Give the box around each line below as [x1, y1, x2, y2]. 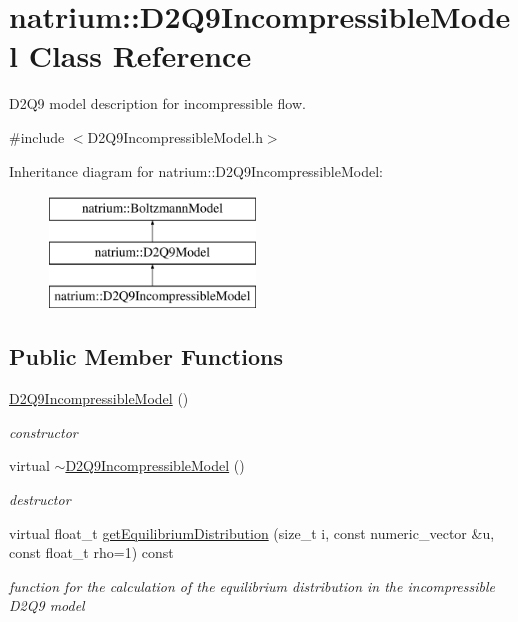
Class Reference [28, 35, 252, 76]
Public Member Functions [9, 341, 283, 372]
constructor [9, 421, 78, 442]
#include [9, 126, 65, 147]
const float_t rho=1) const [9, 542, 174, 563]
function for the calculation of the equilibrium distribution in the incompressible [9, 575, 495, 596]
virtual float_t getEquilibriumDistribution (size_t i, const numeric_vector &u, [9, 522, 495, 543]
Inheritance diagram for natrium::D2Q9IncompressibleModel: [9, 160, 383, 181]
